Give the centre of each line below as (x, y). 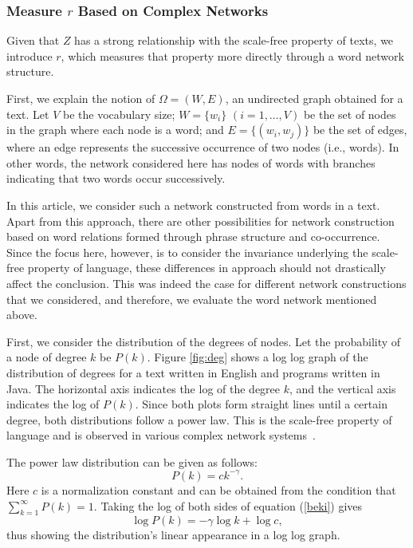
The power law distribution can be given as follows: (132, 461)
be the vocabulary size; (119, 114)
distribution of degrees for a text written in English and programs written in (193, 372)
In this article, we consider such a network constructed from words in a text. (193, 205)
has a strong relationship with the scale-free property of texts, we (234, 40)
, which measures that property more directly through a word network (232, 55)
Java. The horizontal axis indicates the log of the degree (144, 388)
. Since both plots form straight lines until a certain (261, 404)
